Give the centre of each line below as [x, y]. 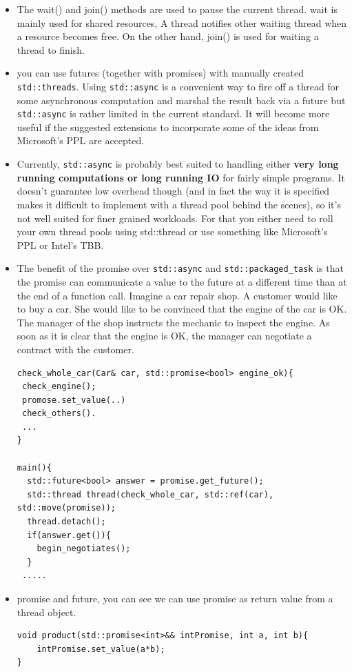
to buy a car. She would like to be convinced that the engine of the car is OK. [182, 309]
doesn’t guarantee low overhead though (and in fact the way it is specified [173, 191]
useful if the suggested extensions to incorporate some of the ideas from [168, 127]
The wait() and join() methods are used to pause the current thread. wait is [177, 9]
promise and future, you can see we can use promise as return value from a [175, 598]
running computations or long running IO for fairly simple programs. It [181, 177]
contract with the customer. [75, 349]
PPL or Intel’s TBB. [60, 245]
